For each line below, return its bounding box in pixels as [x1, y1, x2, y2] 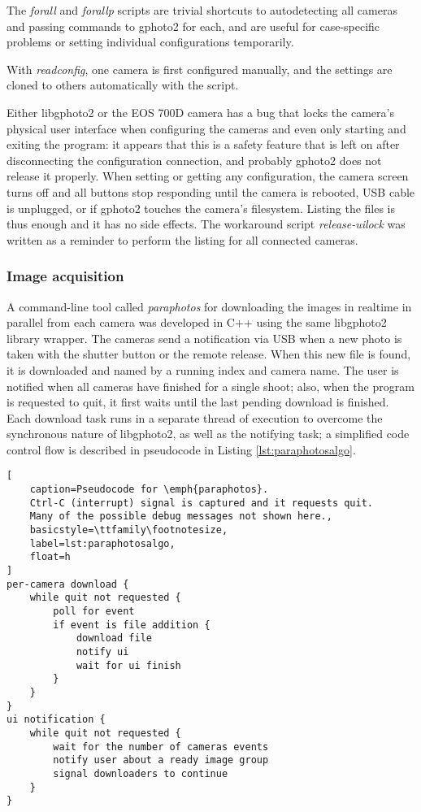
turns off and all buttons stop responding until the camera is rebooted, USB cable [7, 183, 415, 200]
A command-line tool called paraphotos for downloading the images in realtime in [7, 297, 412, 315]
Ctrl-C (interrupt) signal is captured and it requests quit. [29, 497, 374, 509]
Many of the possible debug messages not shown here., [29, 510, 332, 523]
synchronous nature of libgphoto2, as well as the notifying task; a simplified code [7, 425, 410, 442]
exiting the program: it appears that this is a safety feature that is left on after [7, 136, 400, 153]
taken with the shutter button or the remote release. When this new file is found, [7, 345, 411, 363]
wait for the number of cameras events [53, 740, 269, 753]
